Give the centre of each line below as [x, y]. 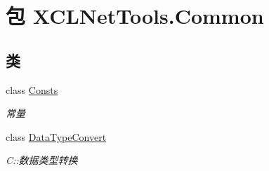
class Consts [32, 89]
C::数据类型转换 [42, 160]
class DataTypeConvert [56, 136]
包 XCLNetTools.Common [135, 16]
